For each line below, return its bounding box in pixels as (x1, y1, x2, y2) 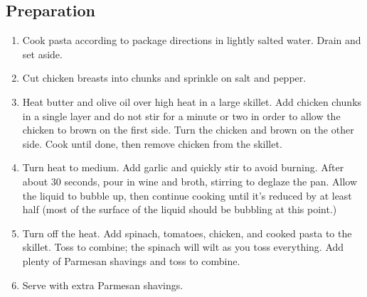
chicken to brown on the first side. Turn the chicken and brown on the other (22, 122, 354, 137)
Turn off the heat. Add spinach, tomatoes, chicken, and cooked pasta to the (22, 225, 352, 240)
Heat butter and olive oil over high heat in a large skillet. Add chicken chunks (22, 94, 362, 109)
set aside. (22, 46, 63, 61)
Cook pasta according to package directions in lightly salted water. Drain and (22, 33, 361, 48)
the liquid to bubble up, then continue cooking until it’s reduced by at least (22, 188, 352, 202)
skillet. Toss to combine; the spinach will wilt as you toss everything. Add (22, 239, 344, 254)
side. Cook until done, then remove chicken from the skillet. (22, 136, 282, 151)
